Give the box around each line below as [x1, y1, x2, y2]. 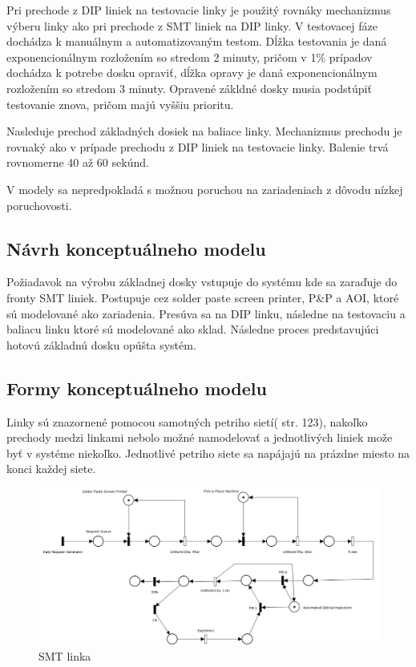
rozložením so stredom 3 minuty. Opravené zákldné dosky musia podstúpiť [6, 79, 372, 96]
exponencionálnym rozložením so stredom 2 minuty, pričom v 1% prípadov [6, 48, 373, 65]
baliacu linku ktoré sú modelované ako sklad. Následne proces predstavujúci [6, 321, 379, 338]
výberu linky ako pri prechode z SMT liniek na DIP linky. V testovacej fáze [6, 17, 378, 34]
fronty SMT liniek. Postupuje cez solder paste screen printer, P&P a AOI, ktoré [6, 289, 399, 305]
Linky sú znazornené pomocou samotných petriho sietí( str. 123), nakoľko [6, 413, 368, 430]
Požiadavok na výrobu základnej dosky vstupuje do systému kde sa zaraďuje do [6, 273, 398, 290]
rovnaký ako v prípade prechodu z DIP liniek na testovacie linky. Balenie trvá [6, 138, 389, 155]
